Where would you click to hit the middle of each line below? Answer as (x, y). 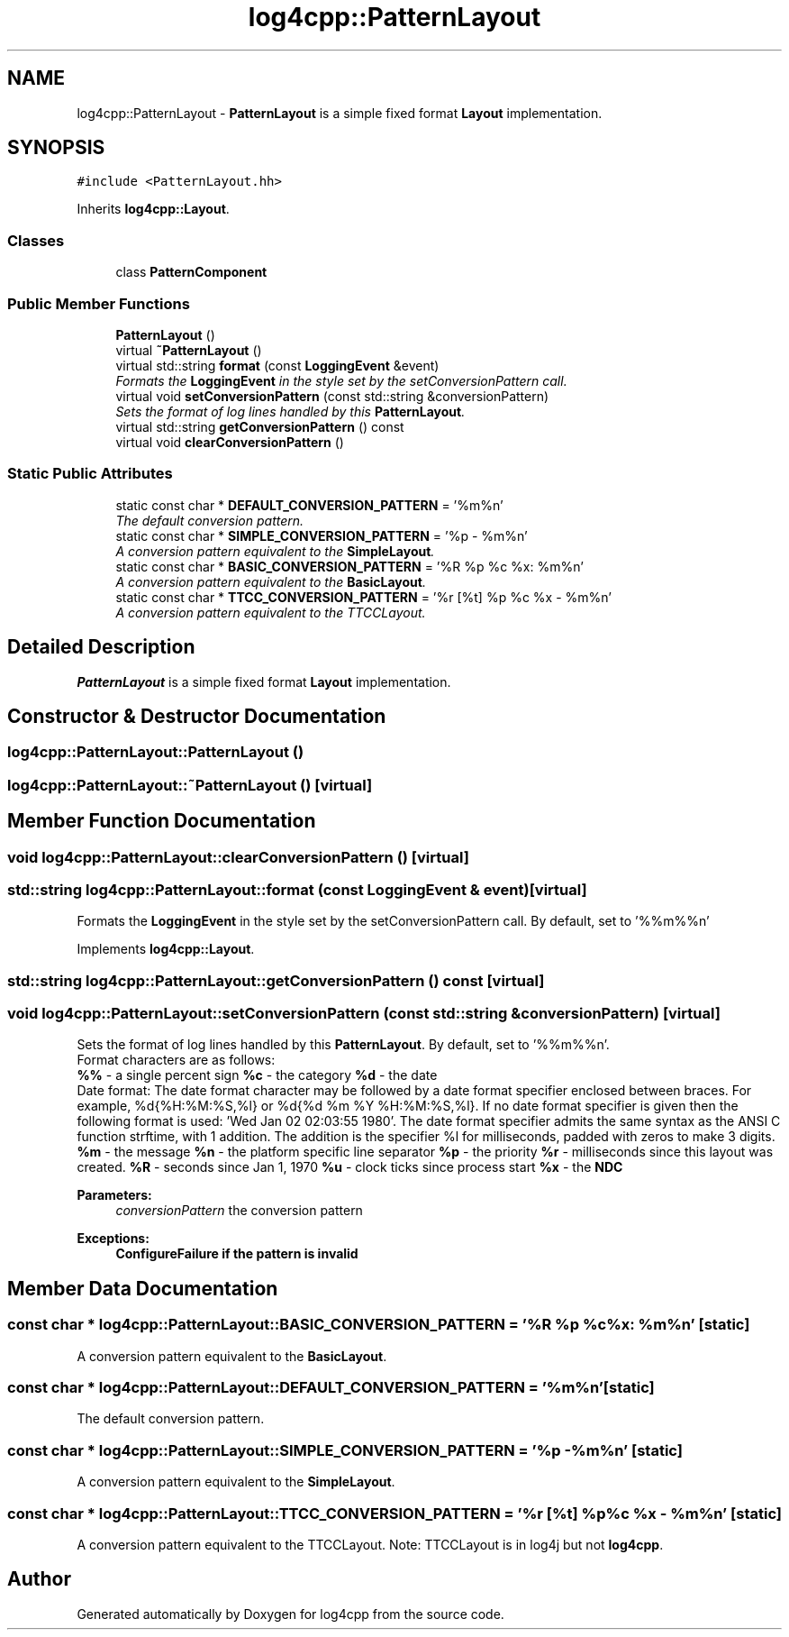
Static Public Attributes (90, 474)
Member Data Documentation (143, 1288)
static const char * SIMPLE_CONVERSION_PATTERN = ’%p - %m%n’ (322, 535)
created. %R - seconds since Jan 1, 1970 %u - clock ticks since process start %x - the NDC (350, 1167)
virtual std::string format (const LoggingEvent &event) (277, 365)
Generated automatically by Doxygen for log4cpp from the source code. (290, 1614)
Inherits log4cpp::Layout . (153, 209)
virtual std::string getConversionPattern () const (260, 426)
